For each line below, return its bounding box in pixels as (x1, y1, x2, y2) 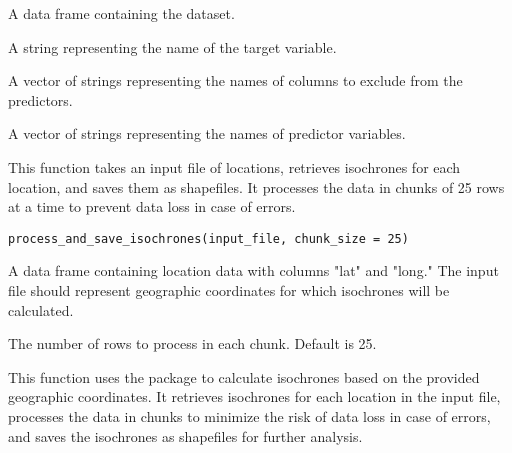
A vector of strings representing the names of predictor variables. (8, 123, 406, 144)
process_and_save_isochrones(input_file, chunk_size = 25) (8, 231, 409, 246)
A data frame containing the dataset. (8, 3, 235, 23)
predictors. (8, 89, 73, 110)
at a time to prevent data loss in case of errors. (8, 196, 296, 217)
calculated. (8, 299, 74, 320)
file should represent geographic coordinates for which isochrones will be (8, 280, 450, 300)
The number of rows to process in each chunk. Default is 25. (8, 333, 377, 354)
